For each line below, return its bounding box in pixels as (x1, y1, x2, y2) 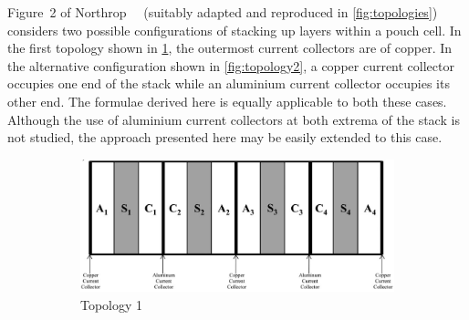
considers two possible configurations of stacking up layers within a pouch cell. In (7, 20, 462, 39)
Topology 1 (80, 294, 143, 314)
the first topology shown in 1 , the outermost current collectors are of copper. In (7, 38, 453, 57)
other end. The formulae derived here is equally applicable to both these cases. (7, 91, 447, 110)
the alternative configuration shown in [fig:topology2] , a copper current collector (7, 56, 454, 75)
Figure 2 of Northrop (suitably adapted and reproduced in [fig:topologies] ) (7, 3, 438, 21)
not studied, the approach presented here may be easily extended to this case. (7, 128, 443, 147)
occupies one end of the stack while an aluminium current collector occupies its (7, 74, 450, 93)
